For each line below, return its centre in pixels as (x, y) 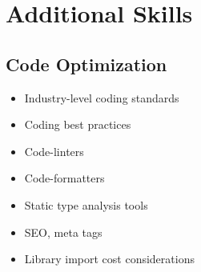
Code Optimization (86, 64)
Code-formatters (64, 178)
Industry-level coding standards (102, 97)
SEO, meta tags (63, 232)
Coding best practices (78, 124)
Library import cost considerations (109, 259)
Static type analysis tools (86, 204)
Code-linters (54, 151)
